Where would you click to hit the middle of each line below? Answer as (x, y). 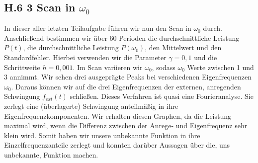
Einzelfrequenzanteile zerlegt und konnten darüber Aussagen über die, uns (117, 145)
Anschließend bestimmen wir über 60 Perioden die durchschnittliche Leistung (122, 38)
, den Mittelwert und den (183, 47)
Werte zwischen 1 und (220, 67)
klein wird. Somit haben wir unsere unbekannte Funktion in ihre (102, 135)
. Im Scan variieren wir (108, 67)
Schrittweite (22, 67)
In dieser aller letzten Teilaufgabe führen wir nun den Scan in (98, 28)
